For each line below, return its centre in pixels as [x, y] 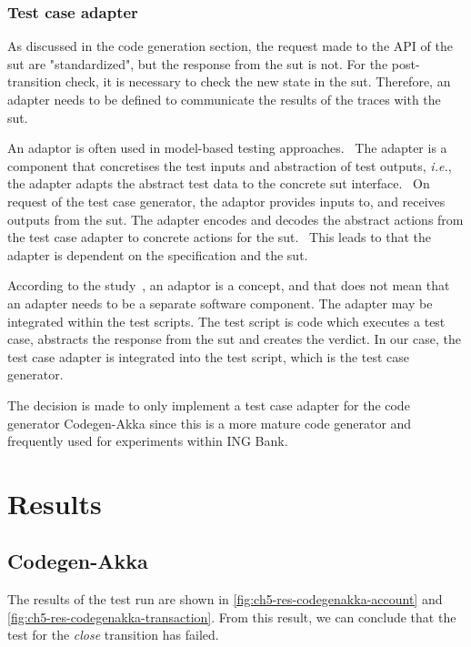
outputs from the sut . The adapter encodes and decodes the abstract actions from [235, 219]
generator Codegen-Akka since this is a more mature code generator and [210, 423]
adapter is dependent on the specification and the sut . [158, 254]
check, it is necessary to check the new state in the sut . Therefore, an [258, 81]
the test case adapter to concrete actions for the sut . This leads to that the [220, 237]
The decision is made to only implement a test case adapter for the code [209, 404]
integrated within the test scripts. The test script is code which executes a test [226, 321]
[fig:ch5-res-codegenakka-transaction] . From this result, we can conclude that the [232, 617]
